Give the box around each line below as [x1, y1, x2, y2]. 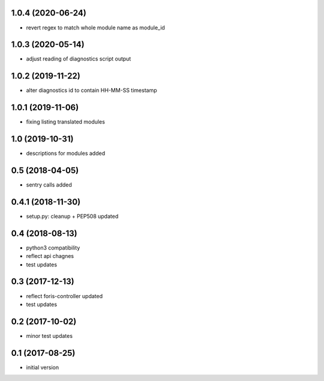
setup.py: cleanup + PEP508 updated [26, 212, 119, 220]
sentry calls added [26, 181, 72, 188]
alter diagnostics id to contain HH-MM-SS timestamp [26, 87, 157, 94]
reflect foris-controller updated [26, 292, 103, 299]
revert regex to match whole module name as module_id [26, 24, 165, 31]
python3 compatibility [26, 244, 80, 251]
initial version [26, 364, 59, 371]
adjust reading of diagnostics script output [26, 55, 131, 62]
